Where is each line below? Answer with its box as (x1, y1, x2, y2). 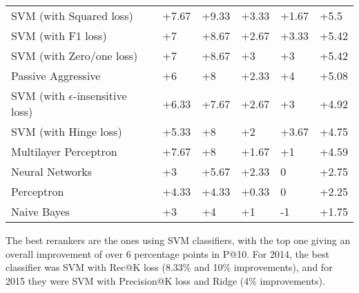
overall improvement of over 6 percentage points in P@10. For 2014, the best (6, 246, 329, 261)
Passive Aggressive (11, 68, 101, 83)
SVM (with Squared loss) (11, 8, 133, 23)
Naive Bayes (11, 203, 70, 219)
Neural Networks (11, 163, 93, 179)
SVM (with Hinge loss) (11, 123, 122, 139)
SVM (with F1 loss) (11, 28, 107, 43)
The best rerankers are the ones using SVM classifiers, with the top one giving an (6, 233, 351, 247)
